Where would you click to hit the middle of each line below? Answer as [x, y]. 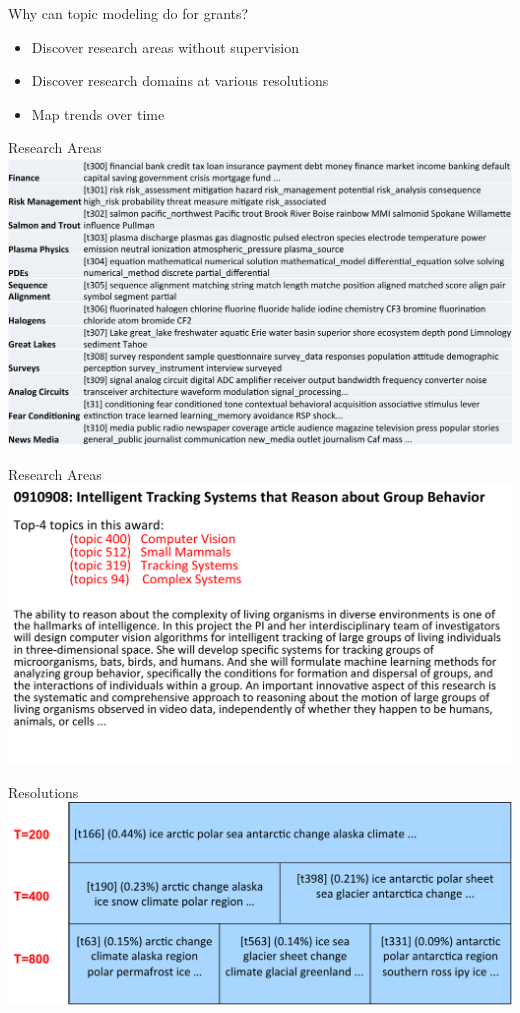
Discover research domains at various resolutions [180, 80]
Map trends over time [98, 113]
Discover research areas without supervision [165, 46]
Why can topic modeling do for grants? [128, 13]
